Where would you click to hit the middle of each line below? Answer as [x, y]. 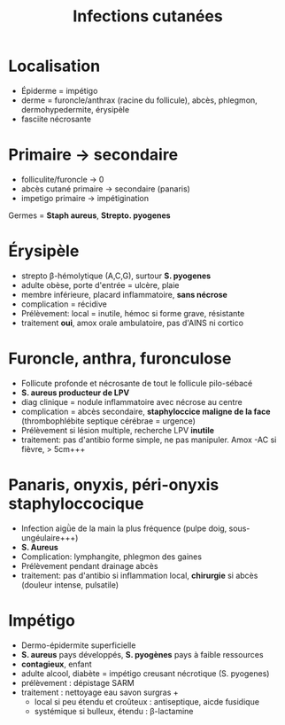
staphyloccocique [76, 503]
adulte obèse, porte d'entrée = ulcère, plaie [100, 285]
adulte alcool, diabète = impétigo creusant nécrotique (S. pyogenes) [145, 673]
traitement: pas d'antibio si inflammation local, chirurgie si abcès [139, 575]
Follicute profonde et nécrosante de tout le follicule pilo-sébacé [137, 383]
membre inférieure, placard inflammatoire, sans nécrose [124, 294]
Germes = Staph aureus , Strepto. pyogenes [89, 215]
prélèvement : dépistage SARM [77, 682]
